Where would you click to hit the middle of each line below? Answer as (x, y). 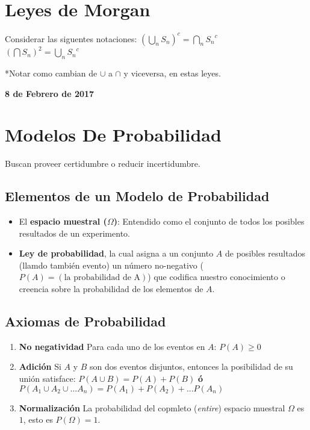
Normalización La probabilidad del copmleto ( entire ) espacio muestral (152, 407)
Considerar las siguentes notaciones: (71, 38)
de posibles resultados (265, 253)
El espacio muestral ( (63, 221)
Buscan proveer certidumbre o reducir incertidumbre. (103, 164)
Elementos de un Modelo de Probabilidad (137, 196)
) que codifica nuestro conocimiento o (216, 277)
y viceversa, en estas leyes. (172, 73)
